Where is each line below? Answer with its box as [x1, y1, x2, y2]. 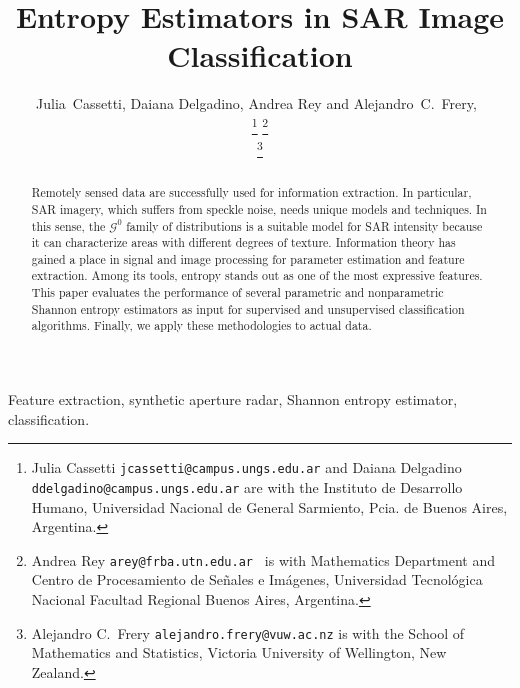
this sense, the [31, 217, 106, 234]
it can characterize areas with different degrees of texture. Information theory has [31, 234, 456, 251]
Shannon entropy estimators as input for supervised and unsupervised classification [31, 300, 465, 317]
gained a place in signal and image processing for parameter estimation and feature [31, 250, 465, 267]
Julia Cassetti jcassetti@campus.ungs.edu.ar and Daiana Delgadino [31, 457, 462, 478]
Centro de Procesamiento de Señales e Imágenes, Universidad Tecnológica [31, 569, 483, 590]
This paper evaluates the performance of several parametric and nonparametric [31, 284, 444, 301]
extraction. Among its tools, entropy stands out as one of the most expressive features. [31, 267, 483, 284]
